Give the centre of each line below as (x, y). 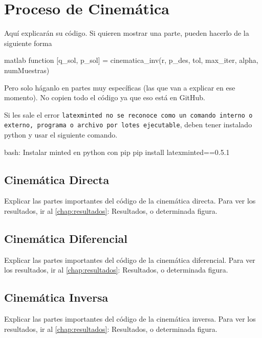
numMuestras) (27, 70)
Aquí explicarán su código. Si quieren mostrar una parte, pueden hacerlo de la (127, 33)
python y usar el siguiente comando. (61, 134)
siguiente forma (28, 43)
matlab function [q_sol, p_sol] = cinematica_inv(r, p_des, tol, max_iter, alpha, (131, 60)
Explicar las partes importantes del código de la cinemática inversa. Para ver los (130, 319)
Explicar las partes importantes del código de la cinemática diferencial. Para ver (130, 260)
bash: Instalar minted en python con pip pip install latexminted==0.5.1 (117, 152)
